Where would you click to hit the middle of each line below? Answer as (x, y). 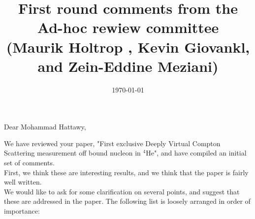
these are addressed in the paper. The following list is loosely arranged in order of (127, 201)
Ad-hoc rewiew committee (128, 27)
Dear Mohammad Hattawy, (45, 127)
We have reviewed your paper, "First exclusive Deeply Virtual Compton (112, 143)
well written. (23, 182)
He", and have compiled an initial (196, 153)
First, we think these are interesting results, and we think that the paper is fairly (126, 172)
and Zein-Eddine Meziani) (128, 66)
